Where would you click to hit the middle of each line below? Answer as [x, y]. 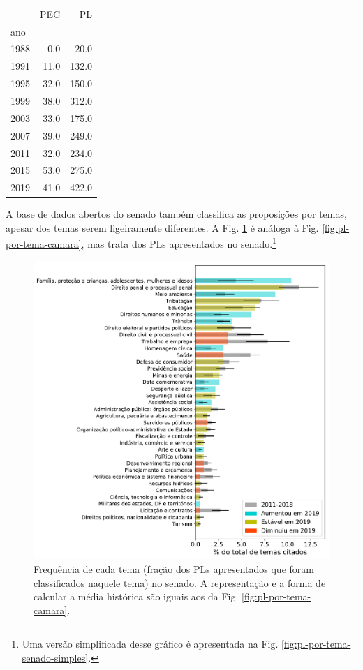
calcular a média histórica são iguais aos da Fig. [136, 596]
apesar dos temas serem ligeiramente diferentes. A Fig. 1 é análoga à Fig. [162, 227]
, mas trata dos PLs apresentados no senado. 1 [179, 243]
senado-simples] [55, 658]
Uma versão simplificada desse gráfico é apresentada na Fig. [150, 644]
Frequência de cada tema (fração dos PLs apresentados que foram [174, 569]
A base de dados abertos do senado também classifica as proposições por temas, [176, 214]
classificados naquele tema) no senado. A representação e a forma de [180, 582]
